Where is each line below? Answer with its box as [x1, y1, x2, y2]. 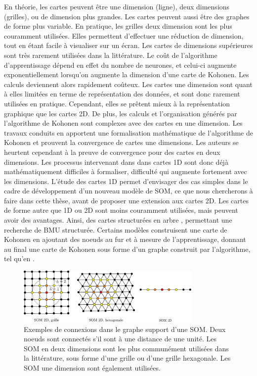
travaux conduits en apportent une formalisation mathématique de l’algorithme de [4, 127, 253, 138]
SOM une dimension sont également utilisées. [24, 363, 161, 373]
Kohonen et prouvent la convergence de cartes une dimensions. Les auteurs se [4, 137, 239, 147]
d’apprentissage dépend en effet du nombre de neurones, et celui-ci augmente [4, 59, 237, 70]
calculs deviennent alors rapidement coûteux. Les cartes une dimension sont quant [4, 79, 253, 89]
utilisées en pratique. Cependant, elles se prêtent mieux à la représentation [4, 98, 230, 108]
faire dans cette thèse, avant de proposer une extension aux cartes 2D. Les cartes [4, 195, 249, 205]
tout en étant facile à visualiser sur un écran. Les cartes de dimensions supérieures [4, 40, 253, 50]
